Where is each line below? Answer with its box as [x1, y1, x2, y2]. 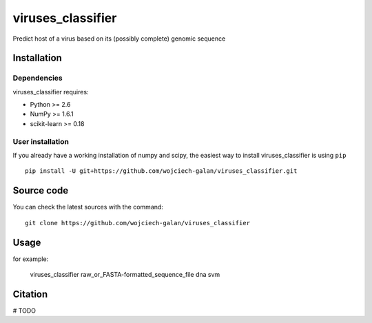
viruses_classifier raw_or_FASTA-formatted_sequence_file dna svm [30, 271, 220, 278]
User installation [12, 136, 69, 146]
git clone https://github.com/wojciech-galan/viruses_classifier [25, 219, 251, 227]
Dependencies [12, 73, 63, 83]
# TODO [12, 306, 36, 315]
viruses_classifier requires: [12, 87, 89, 96]
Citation [12, 288, 48, 300]
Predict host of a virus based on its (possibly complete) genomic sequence [12, 34, 226, 43]
